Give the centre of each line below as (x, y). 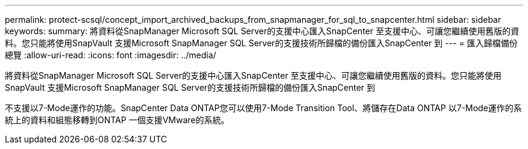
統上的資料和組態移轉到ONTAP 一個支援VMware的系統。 (117, 120)
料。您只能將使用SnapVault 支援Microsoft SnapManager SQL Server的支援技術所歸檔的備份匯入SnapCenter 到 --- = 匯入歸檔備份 (261, 43)
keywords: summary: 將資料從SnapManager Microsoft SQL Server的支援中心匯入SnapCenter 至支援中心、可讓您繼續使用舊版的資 (262, 31)
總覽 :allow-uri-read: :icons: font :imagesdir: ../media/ (111, 55)
